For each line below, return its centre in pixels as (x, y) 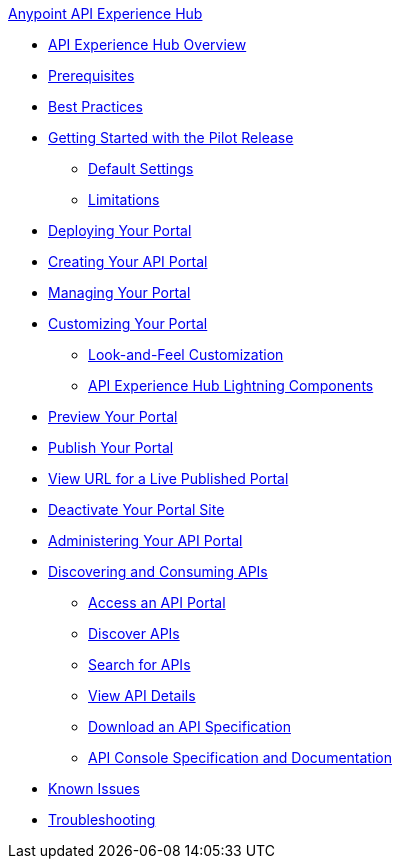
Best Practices (95, 106)
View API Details (142, 695)
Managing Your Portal (119, 292)
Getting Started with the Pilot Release (171, 137)
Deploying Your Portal (120, 230)
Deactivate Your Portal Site (136, 509)
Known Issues (94, 788)
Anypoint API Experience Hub (105, 13)
